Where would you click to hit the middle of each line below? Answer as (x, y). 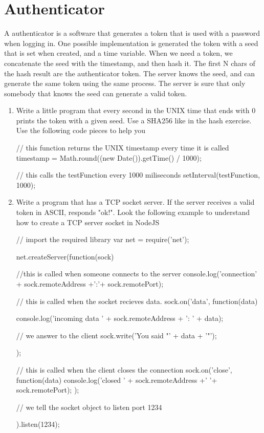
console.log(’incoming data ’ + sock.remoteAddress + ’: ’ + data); (120, 318)
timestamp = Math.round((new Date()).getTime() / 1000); (109, 157)
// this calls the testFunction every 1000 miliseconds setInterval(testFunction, (138, 175)
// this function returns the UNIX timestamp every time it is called (123, 148)
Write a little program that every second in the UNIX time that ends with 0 (136, 110)
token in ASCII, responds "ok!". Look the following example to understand (133, 212)
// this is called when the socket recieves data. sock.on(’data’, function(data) (137, 301)
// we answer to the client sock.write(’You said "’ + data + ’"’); (116, 335)
